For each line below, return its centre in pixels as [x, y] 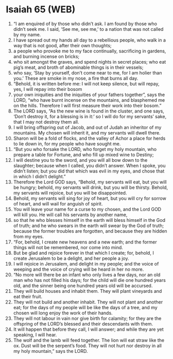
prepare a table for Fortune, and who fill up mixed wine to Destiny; [83, 155]
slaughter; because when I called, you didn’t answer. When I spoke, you [90, 165]
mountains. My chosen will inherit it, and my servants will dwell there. [87, 133]
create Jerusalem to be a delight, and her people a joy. [71, 258]
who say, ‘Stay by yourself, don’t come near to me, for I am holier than [88, 72]
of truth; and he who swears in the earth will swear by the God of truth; [89, 225]
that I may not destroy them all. [46, 122]
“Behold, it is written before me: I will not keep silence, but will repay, [86, 84]
